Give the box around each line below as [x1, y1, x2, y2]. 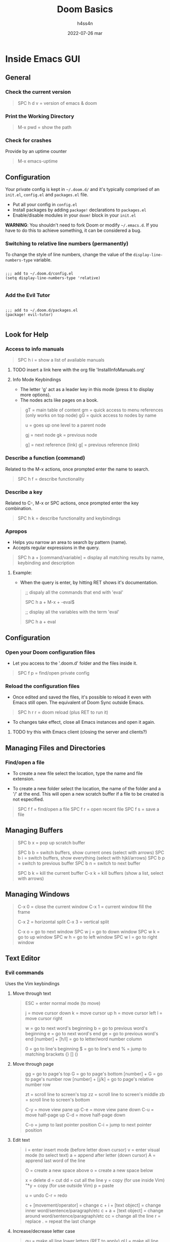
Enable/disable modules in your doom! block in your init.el [12, 212, 137, 218]
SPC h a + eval [25, 619, 56, 625]
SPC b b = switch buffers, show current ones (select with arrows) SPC [17, 849, 164, 856]
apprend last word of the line [25, 1157, 86, 1163]
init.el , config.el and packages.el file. [5, 191, 89, 198]
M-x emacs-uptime [17, 158, 58, 164]
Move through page [12, 1061, 54, 1067]
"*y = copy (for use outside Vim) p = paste [25, 1183, 114, 1189]
